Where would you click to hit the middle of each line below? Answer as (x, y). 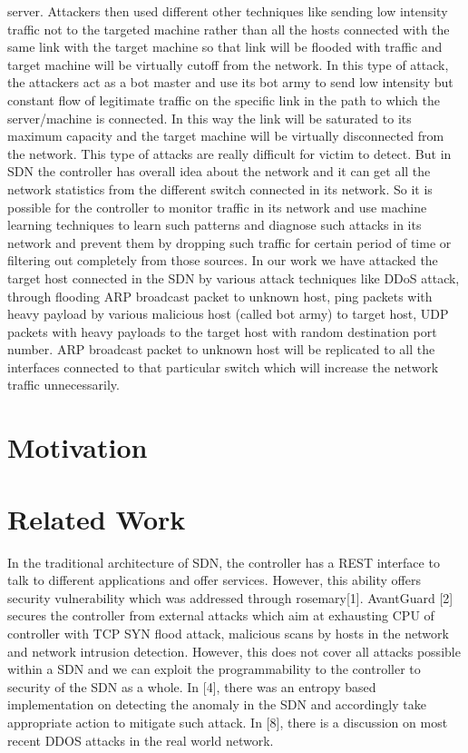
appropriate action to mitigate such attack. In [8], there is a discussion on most (228, 722)
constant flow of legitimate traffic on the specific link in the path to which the (224, 99)
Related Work (97, 518)
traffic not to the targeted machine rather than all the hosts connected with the (229, 29)
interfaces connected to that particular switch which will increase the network (223, 367)
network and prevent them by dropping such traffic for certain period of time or (229, 242)
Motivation (78, 447)
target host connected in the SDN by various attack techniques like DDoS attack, (234, 277)
